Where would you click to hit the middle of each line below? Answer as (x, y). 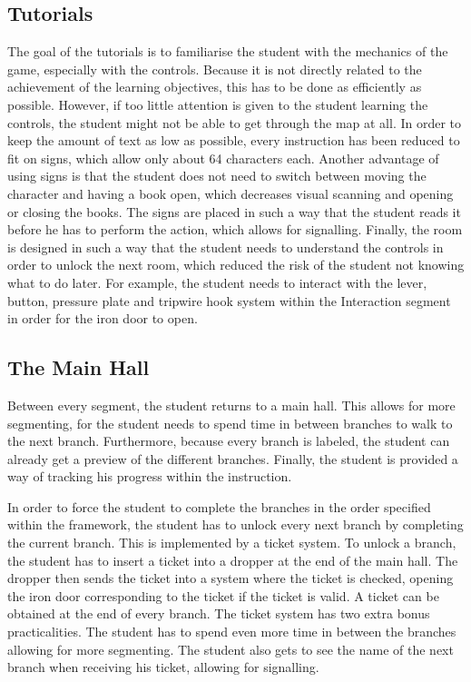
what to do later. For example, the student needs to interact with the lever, (217, 282)
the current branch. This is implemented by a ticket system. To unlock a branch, (232, 543)
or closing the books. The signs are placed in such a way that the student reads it (234, 211)
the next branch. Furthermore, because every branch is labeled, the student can (229, 441)
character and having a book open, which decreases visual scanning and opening (231, 193)
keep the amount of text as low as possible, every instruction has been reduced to (234, 140)
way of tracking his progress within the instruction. (150, 476)
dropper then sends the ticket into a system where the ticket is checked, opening (231, 578)
